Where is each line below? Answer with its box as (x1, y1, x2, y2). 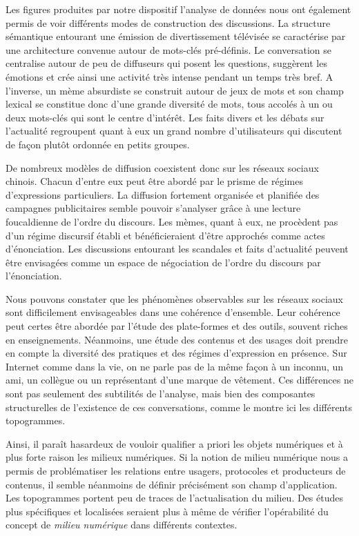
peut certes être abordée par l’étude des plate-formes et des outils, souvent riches (6, 319, 348, 333)
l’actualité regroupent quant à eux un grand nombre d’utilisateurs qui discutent (6, 123, 342, 138)
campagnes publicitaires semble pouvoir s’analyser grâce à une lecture (6, 201, 301, 215)
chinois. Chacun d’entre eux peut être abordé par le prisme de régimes (6, 174, 303, 188)
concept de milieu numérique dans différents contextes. (6, 517, 237, 532)
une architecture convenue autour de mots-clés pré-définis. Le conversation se (6, 42, 332, 57)
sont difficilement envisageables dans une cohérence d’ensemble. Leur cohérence (6, 305, 340, 319)
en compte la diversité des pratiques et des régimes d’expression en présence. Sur (6, 346, 347, 360)
